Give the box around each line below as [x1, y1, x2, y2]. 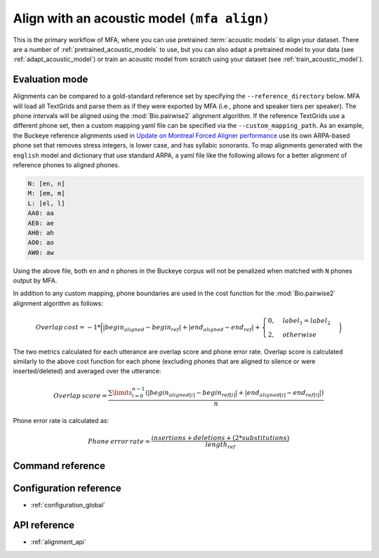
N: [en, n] [27, 179, 65, 188]
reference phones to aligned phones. [13, 160, 120, 169]
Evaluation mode [13, 74, 88, 86]
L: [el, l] [27, 199, 65, 207]
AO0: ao [27, 239, 54, 247]
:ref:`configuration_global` [30, 501, 106, 510]
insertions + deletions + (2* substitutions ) [151, 434, 290, 442]
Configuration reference [13, 482, 122, 495]
